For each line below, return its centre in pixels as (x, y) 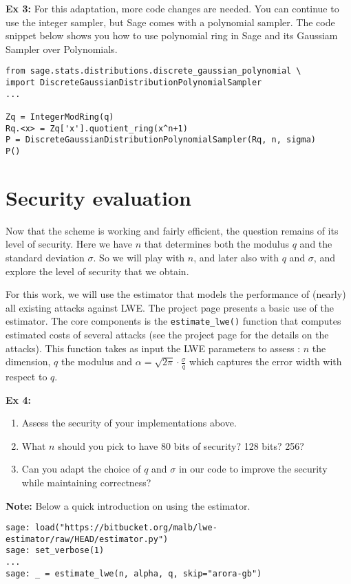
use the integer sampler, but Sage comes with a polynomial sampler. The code (170, 22)
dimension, (28, 361)
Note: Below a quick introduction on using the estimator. (128, 505)
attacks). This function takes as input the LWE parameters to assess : (153, 348)
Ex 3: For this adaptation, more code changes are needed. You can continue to (172, 8)
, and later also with (236, 257)
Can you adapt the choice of (81, 469)
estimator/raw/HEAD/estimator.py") (87, 539)
